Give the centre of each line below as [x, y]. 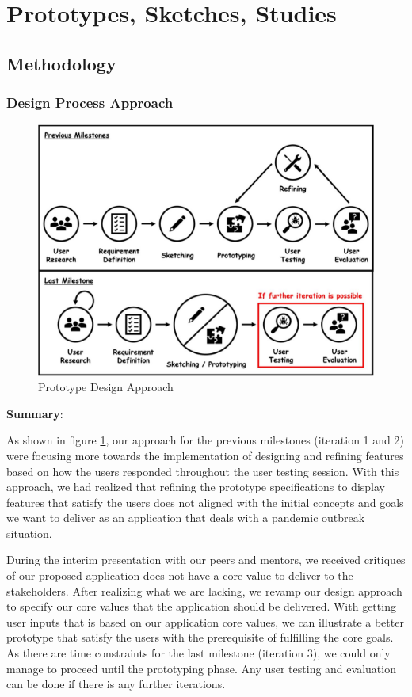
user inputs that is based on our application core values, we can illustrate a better [205, 621]
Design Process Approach [90, 103]
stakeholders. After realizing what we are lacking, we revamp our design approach [204, 590]
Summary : [35, 413]
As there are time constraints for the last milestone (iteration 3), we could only [198, 653]
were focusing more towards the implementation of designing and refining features [205, 455]
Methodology [61, 63]
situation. [29, 533]
